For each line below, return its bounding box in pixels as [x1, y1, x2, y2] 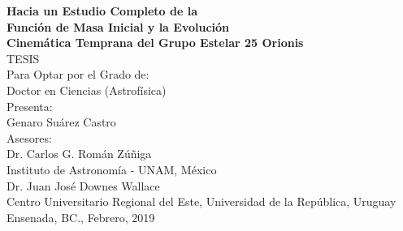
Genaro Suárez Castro [6, 113, 116, 130]
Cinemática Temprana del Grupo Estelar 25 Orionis [6, 34, 304, 51]
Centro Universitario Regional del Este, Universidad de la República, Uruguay [6, 193, 396, 210]
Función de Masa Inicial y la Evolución [6, 18, 230, 35]
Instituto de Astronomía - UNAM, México [6, 160, 217, 178]
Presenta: [6, 97, 53, 114]
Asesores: [6, 129, 52, 146]
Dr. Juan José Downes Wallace [6, 177, 160, 194]
